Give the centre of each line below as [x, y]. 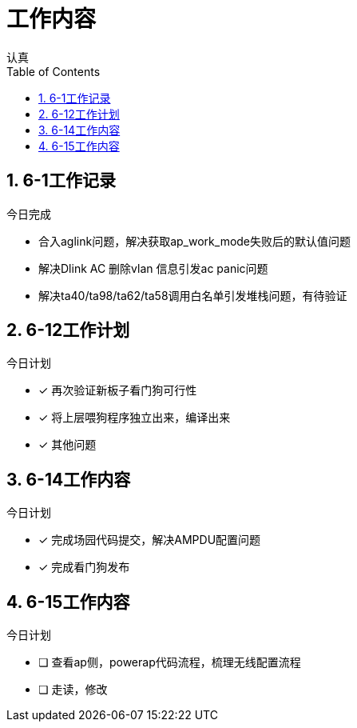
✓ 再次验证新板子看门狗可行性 [118, 390]
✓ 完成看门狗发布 [84, 567]
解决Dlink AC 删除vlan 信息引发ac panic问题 [153, 268]
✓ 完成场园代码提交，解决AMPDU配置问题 [150, 540]
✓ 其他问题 [67, 445]
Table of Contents [54, 71]
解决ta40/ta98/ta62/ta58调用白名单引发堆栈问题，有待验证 [193, 295]
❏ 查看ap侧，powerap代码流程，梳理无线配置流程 [170, 662]
